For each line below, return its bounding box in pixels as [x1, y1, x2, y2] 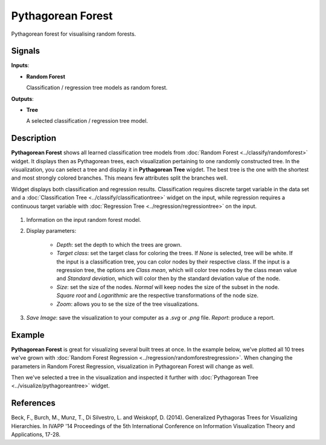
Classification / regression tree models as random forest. [26, 84, 168, 91]
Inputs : [11, 62, 30, 69]
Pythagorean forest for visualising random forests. [11, 30, 136, 37]
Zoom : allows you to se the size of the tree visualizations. [56, 300, 199, 308]
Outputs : [11, 95, 34, 102]
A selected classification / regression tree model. [26, 117, 148, 125]
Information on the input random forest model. [26, 216, 141, 224]
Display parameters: [26, 227, 77, 235]
